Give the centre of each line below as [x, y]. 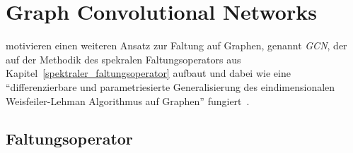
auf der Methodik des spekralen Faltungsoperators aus [123, 59]
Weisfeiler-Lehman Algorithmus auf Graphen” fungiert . [128, 100]
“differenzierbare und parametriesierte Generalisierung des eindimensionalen [170, 86]
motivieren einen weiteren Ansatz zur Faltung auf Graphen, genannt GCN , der [176, 45]
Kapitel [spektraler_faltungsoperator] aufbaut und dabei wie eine [148, 73]
